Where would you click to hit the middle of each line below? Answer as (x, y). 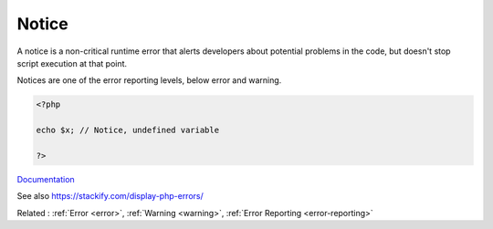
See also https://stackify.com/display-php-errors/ (110, 196)
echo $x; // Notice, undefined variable (127, 130)
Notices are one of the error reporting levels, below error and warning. (149, 80)
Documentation (46, 179)
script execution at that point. (72, 63)
